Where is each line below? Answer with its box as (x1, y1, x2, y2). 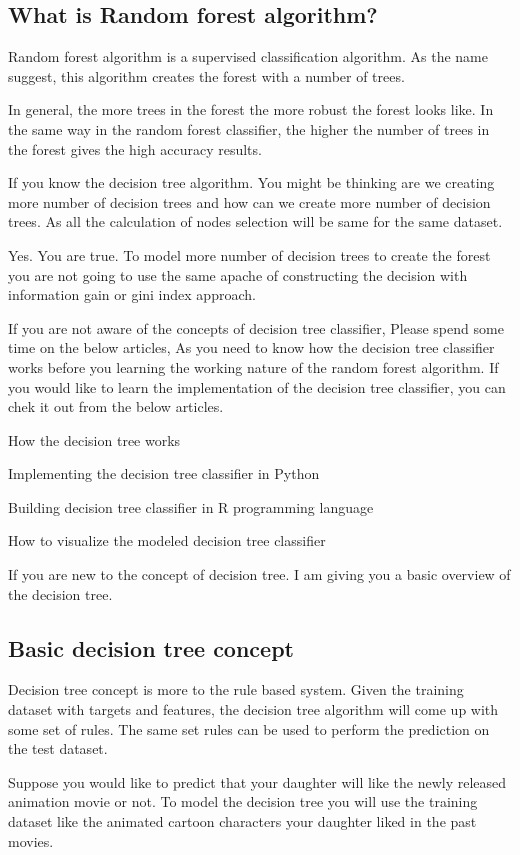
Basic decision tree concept (8, 632, 294, 663)
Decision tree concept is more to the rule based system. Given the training (8, 679, 464, 700)
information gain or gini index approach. (8, 284, 256, 305)
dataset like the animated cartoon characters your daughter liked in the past (8, 811, 477, 832)
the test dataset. (8, 738, 108, 759)
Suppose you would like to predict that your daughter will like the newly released (8, 771, 507, 792)
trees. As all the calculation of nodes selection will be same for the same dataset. (8, 211, 503, 232)
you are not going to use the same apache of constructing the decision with (8, 264, 468, 285)
